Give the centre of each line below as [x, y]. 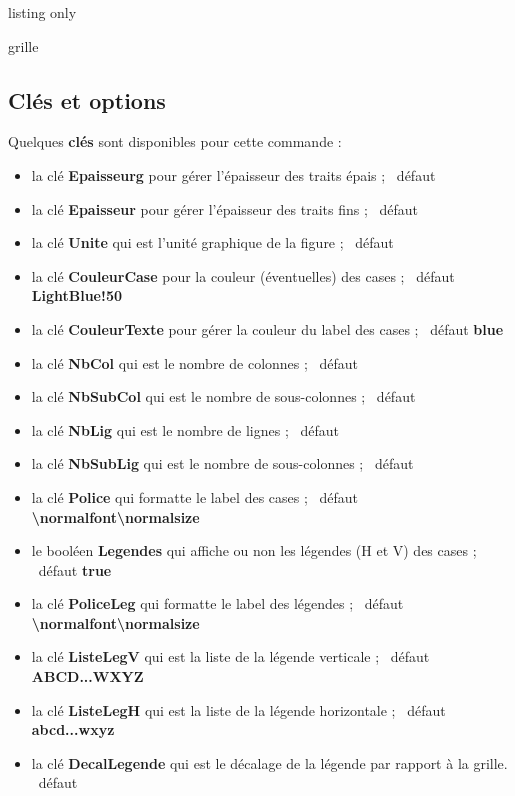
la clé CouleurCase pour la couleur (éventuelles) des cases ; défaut [243, 275]
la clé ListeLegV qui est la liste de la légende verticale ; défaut [230, 656]
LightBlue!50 [76, 295]
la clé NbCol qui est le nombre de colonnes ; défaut [195, 362]
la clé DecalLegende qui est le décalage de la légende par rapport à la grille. [269, 762]
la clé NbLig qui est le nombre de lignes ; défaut [185, 429]
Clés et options [87, 99]
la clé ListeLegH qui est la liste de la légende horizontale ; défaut [238, 709]
